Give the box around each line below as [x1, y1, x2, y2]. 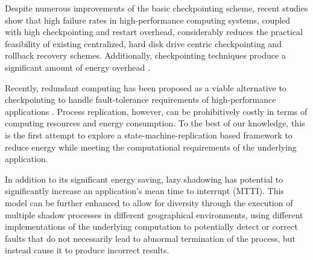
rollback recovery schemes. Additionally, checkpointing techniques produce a [5, 49, 286, 62]
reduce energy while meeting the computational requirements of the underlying [5, 140, 297, 153]
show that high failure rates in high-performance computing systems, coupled [5, 13, 291, 26]
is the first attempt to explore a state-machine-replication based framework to [5, 128, 292, 141]
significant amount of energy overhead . [5, 60, 150, 73]
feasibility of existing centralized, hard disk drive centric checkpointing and [5, 37, 282, 50]
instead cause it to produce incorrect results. [5, 244, 169, 256]
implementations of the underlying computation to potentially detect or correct [5, 220, 298, 233]
